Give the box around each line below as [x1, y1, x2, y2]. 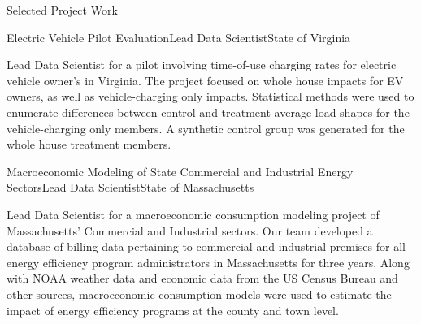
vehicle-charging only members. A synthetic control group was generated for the [7, 119, 405, 136]
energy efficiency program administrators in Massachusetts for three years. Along [7, 253, 410, 270]
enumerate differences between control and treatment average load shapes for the [7, 103, 410, 120]
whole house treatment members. [7, 136, 171, 153]
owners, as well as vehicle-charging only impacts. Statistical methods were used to [7, 88, 414, 105]
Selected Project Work [7, 2, 118, 18]
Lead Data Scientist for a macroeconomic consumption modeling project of [7, 205, 380, 222]
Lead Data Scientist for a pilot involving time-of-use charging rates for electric [7, 56, 397, 73]
